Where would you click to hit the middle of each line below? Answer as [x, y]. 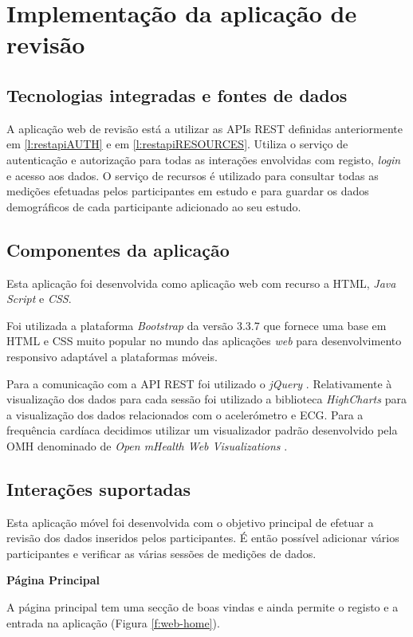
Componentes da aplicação [118, 249]
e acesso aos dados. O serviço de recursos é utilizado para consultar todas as [193, 175]
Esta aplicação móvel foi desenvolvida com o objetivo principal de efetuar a [190, 522]
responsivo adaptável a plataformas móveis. [112, 356]
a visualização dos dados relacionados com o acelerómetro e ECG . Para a [185, 414]
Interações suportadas [99, 488]
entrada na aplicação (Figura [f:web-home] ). [113, 622]
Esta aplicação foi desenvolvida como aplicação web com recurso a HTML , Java [201, 283]
